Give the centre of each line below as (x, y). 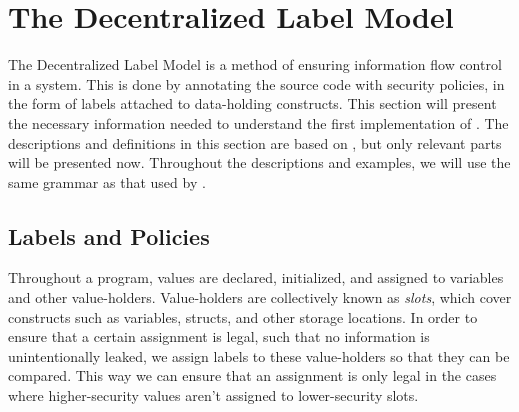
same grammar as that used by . (107, 181)
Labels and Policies (109, 235)
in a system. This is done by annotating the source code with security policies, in (256, 83)
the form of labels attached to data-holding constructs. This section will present (252, 103)
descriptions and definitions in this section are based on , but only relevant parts (255, 142)
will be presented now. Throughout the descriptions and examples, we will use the (259, 162)
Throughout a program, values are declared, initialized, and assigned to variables (256, 277)
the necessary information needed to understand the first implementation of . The (258, 122)
